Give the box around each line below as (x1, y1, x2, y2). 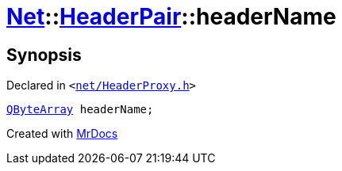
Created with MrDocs (6, 127, 118, 141)
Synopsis (6, 44, 82, 65)
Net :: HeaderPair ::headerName (6, 3, 336, 30)
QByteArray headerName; (6, 103, 154, 116)
